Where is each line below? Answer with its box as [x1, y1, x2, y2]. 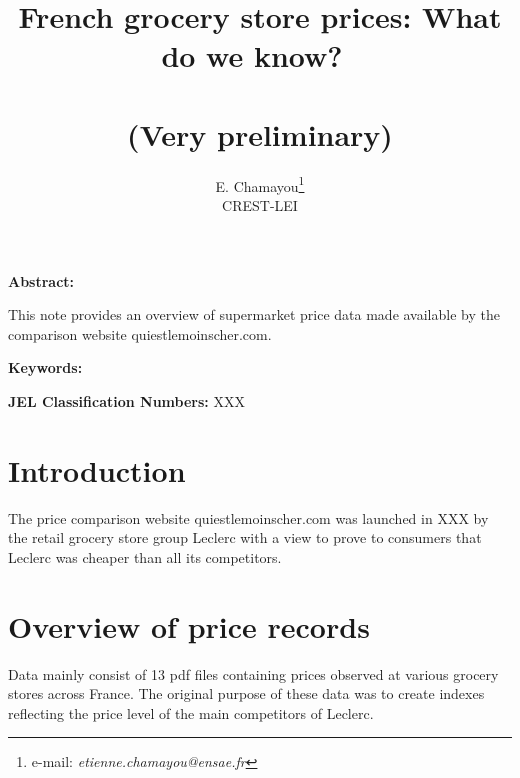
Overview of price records [8, 605, 370, 646]
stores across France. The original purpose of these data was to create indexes [8, 683, 485, 704]
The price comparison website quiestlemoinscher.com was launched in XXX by [8, 507, 489, 528]
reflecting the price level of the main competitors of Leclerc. [8, 702, 374, 723]
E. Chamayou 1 [215, 172, 305, 196]
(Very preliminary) [127, 113, 393, 154]
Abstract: [8, 270, 75, 291]
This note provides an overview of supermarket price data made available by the [8, 304, 500, 325]
